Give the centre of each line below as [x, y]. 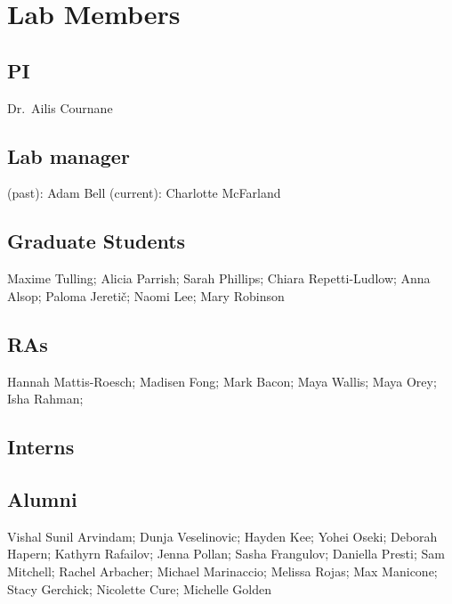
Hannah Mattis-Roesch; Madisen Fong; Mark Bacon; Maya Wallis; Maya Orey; [222, 381]
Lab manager [69, 155]
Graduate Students [97, 241]
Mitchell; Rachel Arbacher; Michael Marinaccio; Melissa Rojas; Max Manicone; [222, 571]
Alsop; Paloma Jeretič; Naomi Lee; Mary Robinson [146, 295]
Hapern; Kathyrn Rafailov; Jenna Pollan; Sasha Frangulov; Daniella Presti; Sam [226, 554]
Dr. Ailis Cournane [60, 107]
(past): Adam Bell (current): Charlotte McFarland [144, 193]
